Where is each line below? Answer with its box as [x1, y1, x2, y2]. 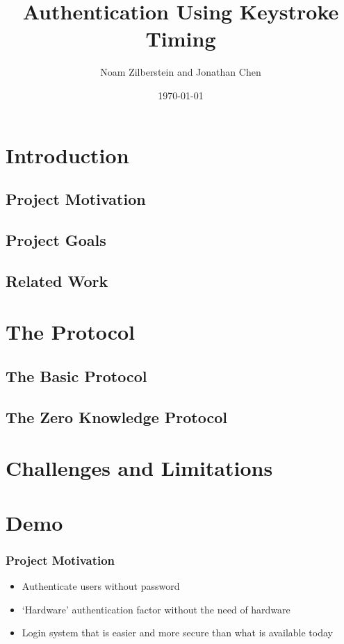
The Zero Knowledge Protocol [6, 406, 227, 427]
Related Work [6, 270, 108, 291]
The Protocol [6, 317, 136, 346]
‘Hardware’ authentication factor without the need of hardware [22, 602, 290, 616]
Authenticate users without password [22, 578, 180, 593]
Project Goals [6, 229, 106, 250]
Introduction [6, 140, 129, 169]
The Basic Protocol [6, 365, 147, 386]
